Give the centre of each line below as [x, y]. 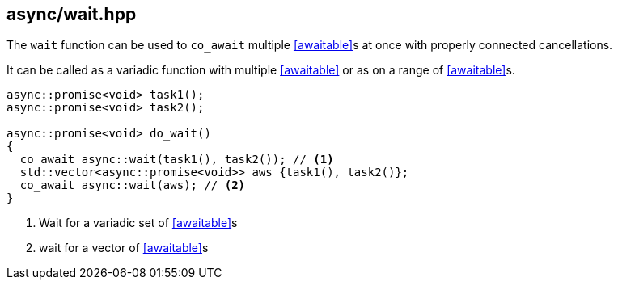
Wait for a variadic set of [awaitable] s [138, 223]
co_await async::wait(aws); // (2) [133, 185]
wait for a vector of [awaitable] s [124, 248]
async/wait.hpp [72, 14]
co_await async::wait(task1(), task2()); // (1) [177, 160]
